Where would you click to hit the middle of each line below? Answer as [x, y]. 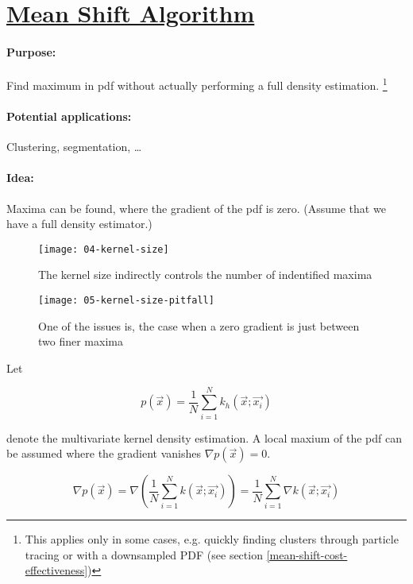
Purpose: [31, 51]
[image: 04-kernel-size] [104, 249]
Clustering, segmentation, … [74, 147]
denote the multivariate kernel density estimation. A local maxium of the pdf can [205, 437]
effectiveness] [56, 570]
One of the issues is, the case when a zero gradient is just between [199, 325]
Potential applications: [69, 116]
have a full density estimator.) [79, 224]
